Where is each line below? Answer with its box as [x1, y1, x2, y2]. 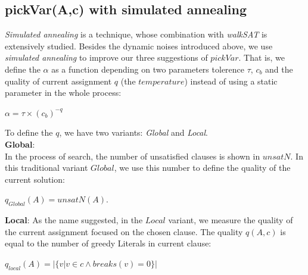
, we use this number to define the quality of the [114, 161, 291, 174]
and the [265, 62, 293, 75]
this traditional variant [5, 161, 88, 174]
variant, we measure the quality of [168, 214, 293, 226]
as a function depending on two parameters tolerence [51, 62, 245, 75]
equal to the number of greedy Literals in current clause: [5, 237, 211, 249]
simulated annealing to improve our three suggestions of [5, 51, 208, 64]
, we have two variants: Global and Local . [59, 126, 208, 139]
